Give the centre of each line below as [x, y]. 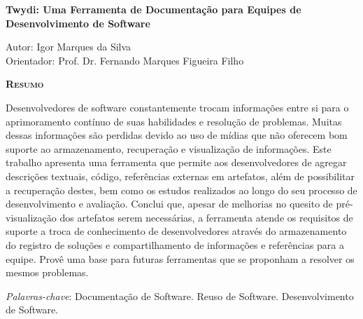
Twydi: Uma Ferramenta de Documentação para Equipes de [154, 9]
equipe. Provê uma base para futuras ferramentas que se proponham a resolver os [180, 258]
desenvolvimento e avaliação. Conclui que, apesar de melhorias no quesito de [169, 204]
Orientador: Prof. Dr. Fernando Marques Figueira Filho [125, 60]
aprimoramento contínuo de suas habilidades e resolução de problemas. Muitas [174, 121]
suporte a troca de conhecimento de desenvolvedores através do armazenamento [176, 231]
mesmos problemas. [47, 272]
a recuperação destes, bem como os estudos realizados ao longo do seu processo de [181, 190]
